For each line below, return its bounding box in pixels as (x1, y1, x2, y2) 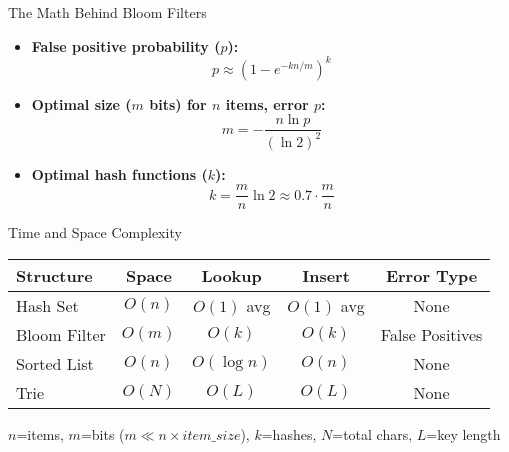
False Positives (380, 322, 483, 346)
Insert (302, 263, 350, 287)
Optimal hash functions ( (31, 163, 208, 184)
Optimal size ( (31, 93, 132, 114)
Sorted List (16, 351, 94, 375)
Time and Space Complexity (8, 222, 182, 243)
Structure (16, 263, 93, 287)
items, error (225, 93, 309, 114)
